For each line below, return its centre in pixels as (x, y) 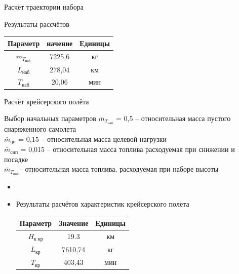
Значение (74, 223)
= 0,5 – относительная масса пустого (173, 118)
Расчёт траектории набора (44, 7)
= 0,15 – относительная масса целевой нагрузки (93, 139)
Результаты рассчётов (37, 24)
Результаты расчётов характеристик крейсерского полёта (103, 203)
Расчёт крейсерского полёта (47, 101)
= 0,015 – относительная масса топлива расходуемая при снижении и (128, 149)
